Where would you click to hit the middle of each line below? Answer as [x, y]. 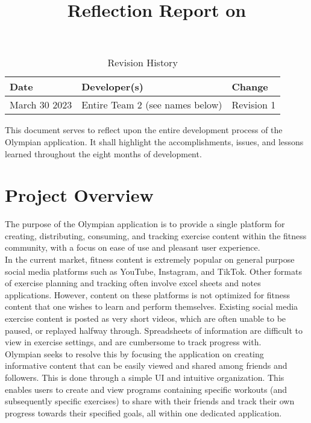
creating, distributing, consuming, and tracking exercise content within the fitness [156, 235]
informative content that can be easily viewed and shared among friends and [146, 365]
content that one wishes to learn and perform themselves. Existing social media [152, 306]
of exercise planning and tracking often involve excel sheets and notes [133, 283]
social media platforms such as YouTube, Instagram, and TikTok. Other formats [153, 271]
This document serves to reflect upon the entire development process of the [144, 130]
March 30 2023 [41, 105]
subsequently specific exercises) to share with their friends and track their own [150, 401]
